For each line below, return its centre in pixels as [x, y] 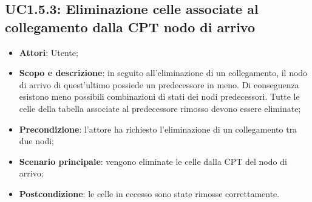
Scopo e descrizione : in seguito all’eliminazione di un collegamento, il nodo [163, 73]
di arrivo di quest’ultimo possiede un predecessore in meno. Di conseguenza [159, 84]
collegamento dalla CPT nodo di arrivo [130, 26]
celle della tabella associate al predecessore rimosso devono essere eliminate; [160, 108]
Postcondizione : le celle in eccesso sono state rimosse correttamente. [149, 193]
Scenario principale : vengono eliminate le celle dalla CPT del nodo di [153, 161]
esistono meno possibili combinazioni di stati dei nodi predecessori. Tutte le [159, 96]
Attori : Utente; [49, 52]
